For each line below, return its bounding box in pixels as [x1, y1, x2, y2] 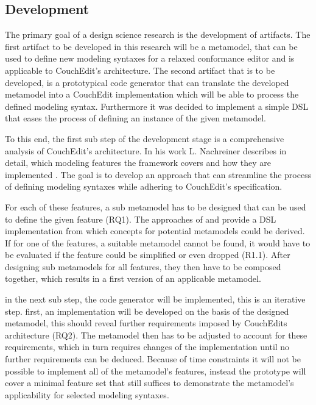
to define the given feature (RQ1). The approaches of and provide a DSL [5, 212, 276, 225]
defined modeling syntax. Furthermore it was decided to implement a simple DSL [5, 99, 309, 112]
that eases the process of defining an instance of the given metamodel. [5, 112, 266, 124]
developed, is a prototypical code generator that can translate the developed [5, 76, 289, 88]
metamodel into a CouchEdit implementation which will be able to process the [5, 88, 299, 101]
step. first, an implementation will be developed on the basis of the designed [5, 304, 289, 317]
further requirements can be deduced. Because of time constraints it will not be [5, 353, 301, 365]
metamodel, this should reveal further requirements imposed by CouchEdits [5, 317, 287, 329]
